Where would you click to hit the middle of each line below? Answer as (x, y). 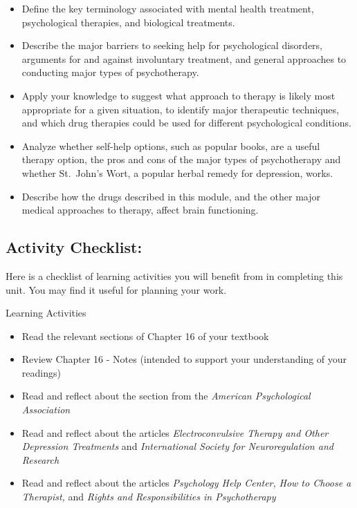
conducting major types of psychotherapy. (110, 72)
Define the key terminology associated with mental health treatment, (168, 8)
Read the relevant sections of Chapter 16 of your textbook (145, 336)
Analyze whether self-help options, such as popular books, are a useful (171, 145)
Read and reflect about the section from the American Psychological (166, 396)
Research (40, 459)
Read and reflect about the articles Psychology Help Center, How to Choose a (186, 483)
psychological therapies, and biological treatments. (128, 22)
